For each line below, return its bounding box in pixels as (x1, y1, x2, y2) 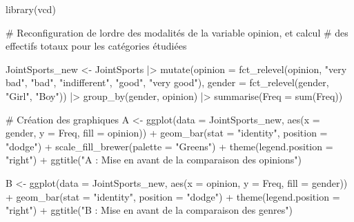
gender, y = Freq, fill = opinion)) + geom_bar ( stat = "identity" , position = (6, 125, 328, 140)
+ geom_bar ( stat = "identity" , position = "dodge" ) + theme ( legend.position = (6, 189, 340, 203)
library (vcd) (6, 2, 56, 16)
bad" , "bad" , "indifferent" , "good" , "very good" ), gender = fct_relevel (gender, (6, 75, 329, 90)
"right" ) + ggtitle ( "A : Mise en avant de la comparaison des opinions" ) (6, 152, 302, 167)
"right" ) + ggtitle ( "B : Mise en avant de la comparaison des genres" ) (6, 203, 293, 217)
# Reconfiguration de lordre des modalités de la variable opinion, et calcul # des (6, 25, 348, 39)
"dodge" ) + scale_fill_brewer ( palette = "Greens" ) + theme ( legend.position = (6, 139, 333, 153)
